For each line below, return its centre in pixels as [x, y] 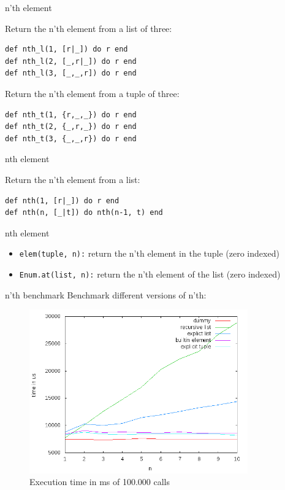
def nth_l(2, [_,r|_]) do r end [71, 61]
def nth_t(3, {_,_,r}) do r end [71, 138]
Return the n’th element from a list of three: [89, 28]
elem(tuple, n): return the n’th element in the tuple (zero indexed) [149, 253]
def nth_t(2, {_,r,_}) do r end [71, 127]
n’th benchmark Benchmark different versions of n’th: [106, 294]
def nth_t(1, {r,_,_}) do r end [71, 115]
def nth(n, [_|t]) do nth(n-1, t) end [84, 213]
